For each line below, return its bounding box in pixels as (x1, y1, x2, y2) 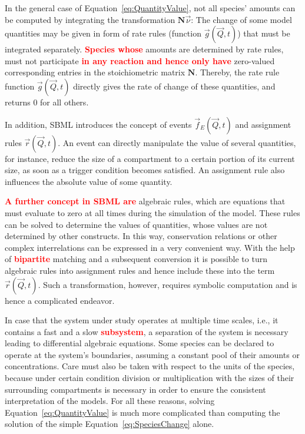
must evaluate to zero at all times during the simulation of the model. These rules (5, 206, 300, 218)
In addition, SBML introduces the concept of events (5, 118, 192, 130)
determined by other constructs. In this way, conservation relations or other (5, 230, 277, 242)
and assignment (235, 118, 291, 130)
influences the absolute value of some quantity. (5, 175, 173, 187)
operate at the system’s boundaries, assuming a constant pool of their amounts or (5, 348, 300, 360)
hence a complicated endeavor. (5, 294, 115, 306)
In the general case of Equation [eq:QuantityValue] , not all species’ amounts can (5, 2, 296, 14)
